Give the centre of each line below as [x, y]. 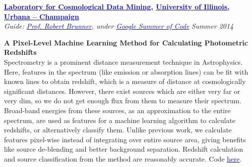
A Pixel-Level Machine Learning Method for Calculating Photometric [126, 42]
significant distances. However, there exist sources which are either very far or [122, 91]
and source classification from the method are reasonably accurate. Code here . [123, 158]
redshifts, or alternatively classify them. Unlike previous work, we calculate [118, 130]
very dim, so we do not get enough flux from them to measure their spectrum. [123, 101]
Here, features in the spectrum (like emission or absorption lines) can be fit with [126, 71]
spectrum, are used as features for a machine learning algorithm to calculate [120, 120]
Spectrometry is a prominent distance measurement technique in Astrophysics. [123, 62]
